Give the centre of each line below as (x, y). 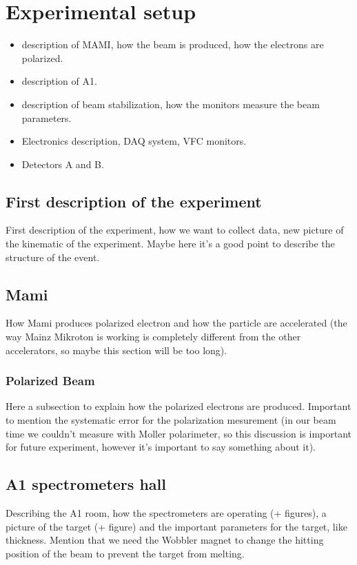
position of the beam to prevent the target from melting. (125, 553)
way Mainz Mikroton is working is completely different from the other (153, 337)
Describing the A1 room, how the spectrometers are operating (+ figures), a (166, 513)
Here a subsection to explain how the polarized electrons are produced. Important (178, 406)
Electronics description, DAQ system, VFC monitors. (134, 141)
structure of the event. (53, 257)
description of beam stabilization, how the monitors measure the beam (171, 104)
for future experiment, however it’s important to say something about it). (161, 447)
